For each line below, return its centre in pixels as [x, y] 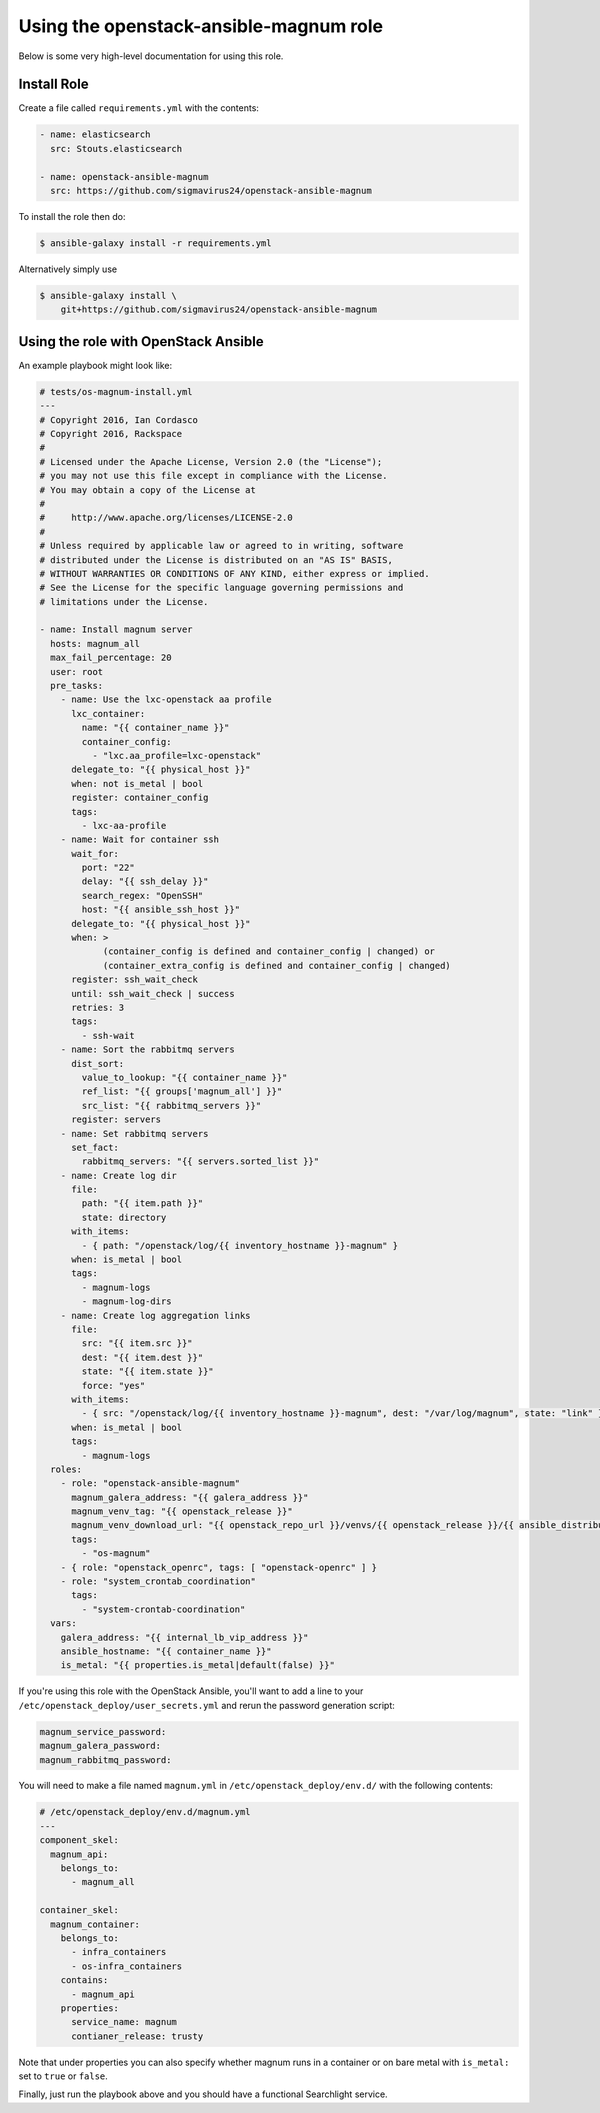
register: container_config [140, 798]
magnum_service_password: [103, 1731]
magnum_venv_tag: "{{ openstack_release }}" [182, 1511]
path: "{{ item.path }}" [142, 1203]
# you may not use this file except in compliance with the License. [213, 476]
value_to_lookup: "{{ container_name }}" [184, 1077]
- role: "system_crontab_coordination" [158, 1581]
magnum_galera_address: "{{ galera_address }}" [190, 1497]
